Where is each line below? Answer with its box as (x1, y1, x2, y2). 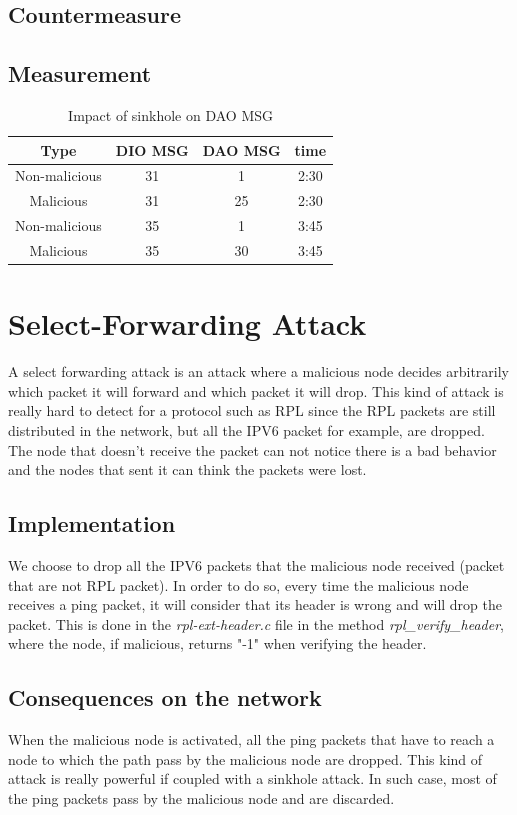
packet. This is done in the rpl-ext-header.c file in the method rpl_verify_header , (8, 613, 504, 634)
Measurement (8, 58, 152, 89)
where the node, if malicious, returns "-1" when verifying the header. (8, 633, 427, 654)
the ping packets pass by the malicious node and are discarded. (8, 787, 395, 808)
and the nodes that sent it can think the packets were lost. (8, 459, 367, 480)
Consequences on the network (8, 682, 322, 713)
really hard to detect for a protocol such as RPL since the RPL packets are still (8, 400, 496, 421)
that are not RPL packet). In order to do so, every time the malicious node (8, 574, 469, 595)
